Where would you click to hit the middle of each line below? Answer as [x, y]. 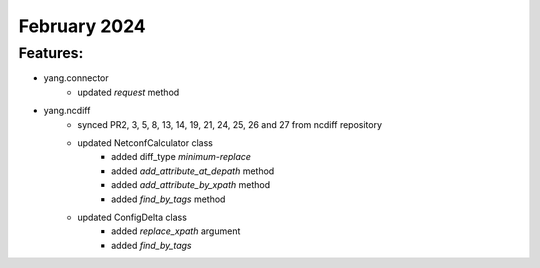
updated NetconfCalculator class [145, 142]
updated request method [128, 92]
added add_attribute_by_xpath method [190, 185]
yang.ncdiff [67, 111]
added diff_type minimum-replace [181, 157]
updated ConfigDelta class [132, 217]
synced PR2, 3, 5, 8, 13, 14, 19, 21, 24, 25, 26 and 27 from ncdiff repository [230, 124]
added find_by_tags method [168, 199]
